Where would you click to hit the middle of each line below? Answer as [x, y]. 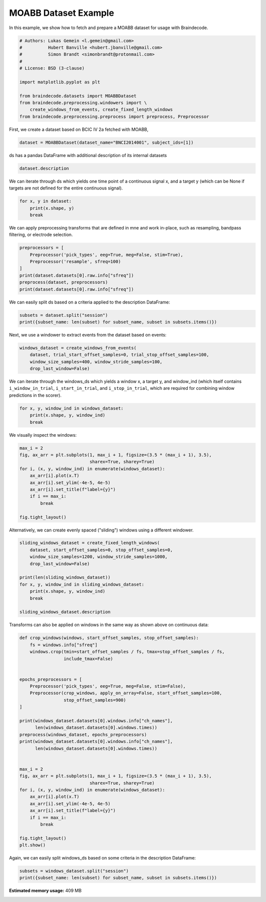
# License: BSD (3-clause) [52, 68]
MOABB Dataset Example [62, 13]
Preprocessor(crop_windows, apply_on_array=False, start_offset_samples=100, [126, 693]
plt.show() [33, 845]
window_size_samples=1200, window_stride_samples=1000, [99, 557]
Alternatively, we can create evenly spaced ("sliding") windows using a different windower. [101, 530]
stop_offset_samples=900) [95, 700]
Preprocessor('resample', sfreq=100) [75, 262]
